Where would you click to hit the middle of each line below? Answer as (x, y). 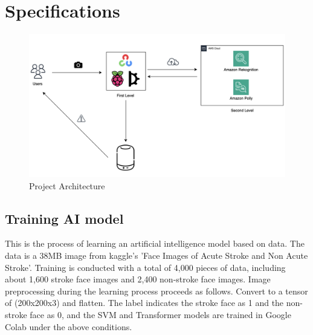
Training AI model (64, 218)
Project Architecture (67, 185)
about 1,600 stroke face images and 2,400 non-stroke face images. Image (138, 279)
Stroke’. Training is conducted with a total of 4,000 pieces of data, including (145, 267)
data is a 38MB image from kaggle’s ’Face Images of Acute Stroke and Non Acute (156, 255)
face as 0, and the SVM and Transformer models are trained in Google (160, 314)
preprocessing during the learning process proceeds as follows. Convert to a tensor (156, 291)
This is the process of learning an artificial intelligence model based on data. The (155, 243)
